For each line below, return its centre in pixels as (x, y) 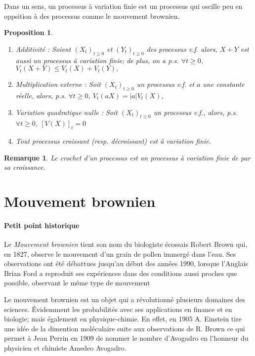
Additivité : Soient (43, 49)
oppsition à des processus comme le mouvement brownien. (92, 16)
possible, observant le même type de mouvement (77, 283)
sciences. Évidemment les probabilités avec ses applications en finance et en (118, 309)
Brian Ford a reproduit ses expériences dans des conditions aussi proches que (121, 273)
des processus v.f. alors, (182, 49)
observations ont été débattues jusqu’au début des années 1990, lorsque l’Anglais (126, 263)
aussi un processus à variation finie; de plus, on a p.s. (97, 60)
